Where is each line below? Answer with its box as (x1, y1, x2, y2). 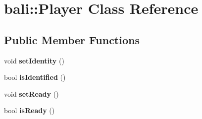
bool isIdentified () (4, 72, 66, 82)
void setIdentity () (4, 55, 64, 65)
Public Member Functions (4, 32, 140, 47)
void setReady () (4, 88, 59, 99)
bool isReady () (4, 105, 55, 116)
